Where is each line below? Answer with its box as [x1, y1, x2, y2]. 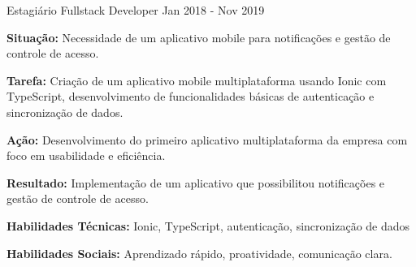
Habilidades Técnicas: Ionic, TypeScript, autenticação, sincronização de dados [6, 217, 410, 234]
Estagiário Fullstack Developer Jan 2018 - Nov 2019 [6, 2, 265, 18]
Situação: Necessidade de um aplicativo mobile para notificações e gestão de [6, 28, 391, 45]
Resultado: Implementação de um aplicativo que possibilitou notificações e [6, 174, 385, 191]
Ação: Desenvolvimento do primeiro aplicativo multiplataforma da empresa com [6, 131, 408, 148]
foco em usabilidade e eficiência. [6, 147, 166, 164]
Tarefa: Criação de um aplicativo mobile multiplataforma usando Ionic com [6, 71, 387, 88]
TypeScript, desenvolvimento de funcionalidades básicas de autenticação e [6, 88, 375, 105]
